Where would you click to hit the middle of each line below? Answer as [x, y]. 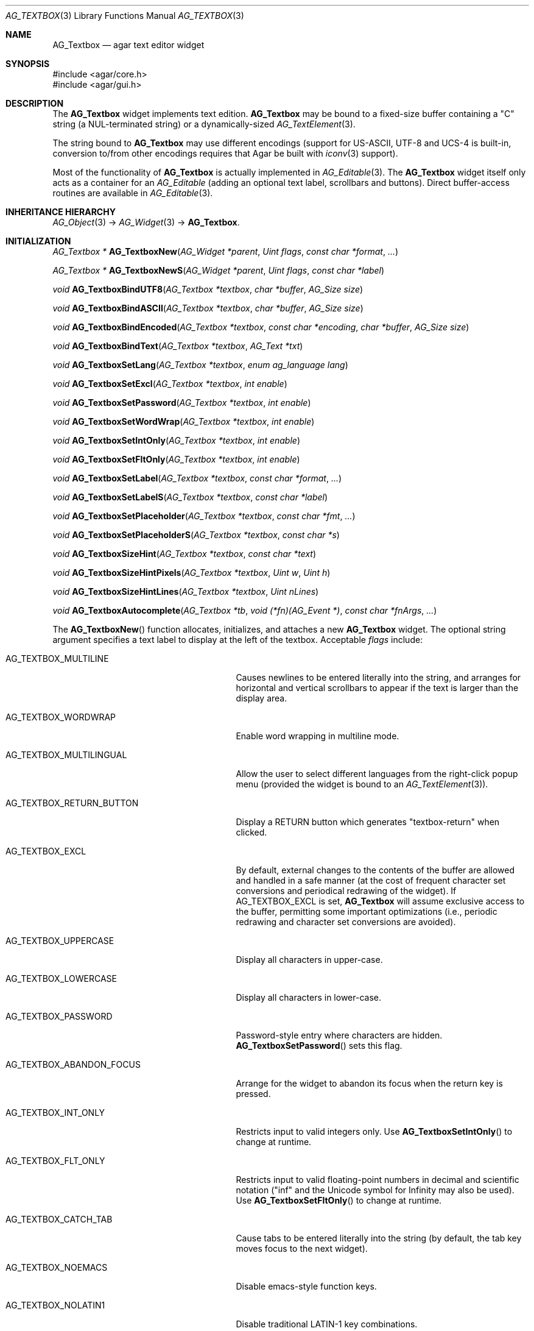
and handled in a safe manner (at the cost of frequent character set [371, 880]
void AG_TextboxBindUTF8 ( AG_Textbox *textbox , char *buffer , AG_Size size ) [208, 289]
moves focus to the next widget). [302, 1248]
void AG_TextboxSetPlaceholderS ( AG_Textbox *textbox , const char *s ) [196, 535]
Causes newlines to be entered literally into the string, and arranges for [378, 677]
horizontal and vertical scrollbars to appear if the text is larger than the [377, 688]
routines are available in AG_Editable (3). [133, 193]
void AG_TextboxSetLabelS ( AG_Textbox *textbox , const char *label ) [190, 497]
